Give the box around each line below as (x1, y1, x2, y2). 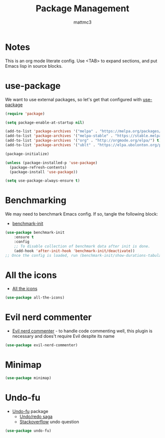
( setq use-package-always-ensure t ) (5, 178, 80, 183)
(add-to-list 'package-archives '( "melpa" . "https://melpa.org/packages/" (5, 129, 164, 134)
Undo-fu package (12, 408, 49, 414)
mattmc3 (73, 19, 92, 25)
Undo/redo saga (19, 413, 53, 419)
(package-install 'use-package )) (9, 169, 78, 174)
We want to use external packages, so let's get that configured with (5, 96, 142, 102)
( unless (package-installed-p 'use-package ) (5, 160, 98, 165)
